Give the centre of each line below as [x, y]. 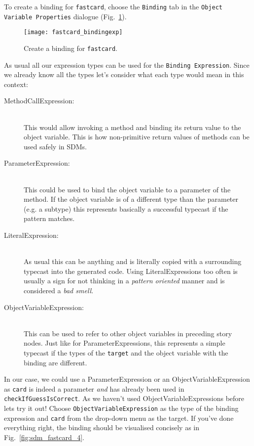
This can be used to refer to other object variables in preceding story [128, 333]
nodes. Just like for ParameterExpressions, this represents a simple [125, 343]
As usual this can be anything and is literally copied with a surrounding [133, 261]
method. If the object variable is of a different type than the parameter [131, 199]
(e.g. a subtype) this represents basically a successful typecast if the [126, 208]
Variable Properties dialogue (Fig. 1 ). [65, 16]
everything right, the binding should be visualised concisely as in [102, 427]
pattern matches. [49, 218]
